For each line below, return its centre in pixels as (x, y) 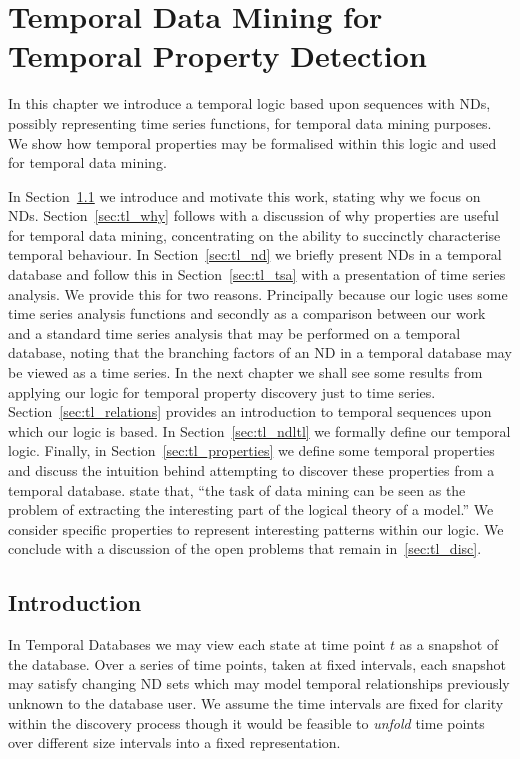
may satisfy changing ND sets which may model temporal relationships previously (259, 683)
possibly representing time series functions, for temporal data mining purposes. (250, 122)
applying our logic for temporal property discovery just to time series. (222, 391)
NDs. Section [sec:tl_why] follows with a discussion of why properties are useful (253, 215)
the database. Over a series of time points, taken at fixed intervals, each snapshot (257, 663)
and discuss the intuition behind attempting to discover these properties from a (251, 470)
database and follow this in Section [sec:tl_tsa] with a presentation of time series (257, 274)
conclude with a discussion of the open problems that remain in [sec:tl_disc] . (245, 548)
